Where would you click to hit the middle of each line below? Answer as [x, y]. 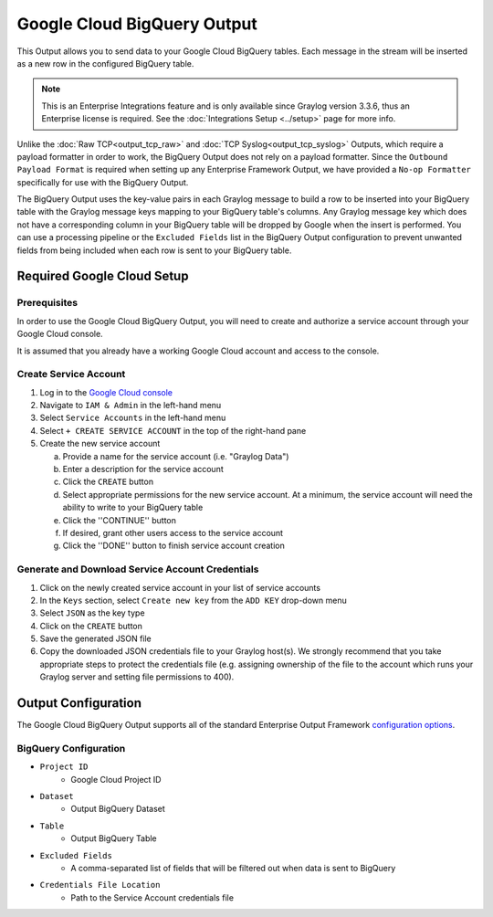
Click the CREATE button [108, 482]
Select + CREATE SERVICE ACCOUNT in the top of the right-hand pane [173, 430]
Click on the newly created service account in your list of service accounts [180, 587]
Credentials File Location [100, 885]
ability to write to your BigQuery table [133, 508]
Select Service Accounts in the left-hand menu [133, 418]
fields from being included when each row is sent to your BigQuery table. [154, 250]
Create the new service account [100, 444]
